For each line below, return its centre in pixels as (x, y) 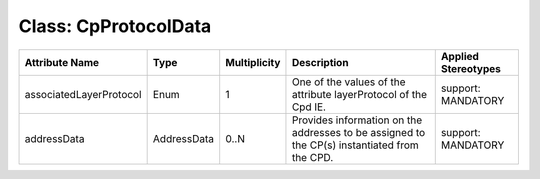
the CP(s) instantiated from (355, 145)
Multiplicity (253, 62)
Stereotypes (471, 68)
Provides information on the (357, 120)
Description (320, 62)
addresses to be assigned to (358, 132)
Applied (460, 56)
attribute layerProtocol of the (359, 94)
